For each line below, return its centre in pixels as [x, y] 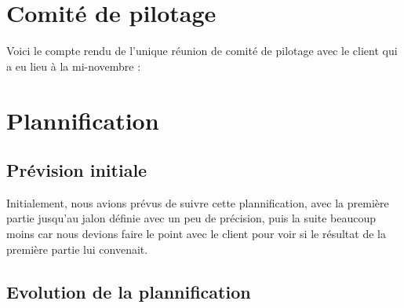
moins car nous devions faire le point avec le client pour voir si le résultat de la [196, 234]
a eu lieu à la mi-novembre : [74, 66]
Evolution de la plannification [129, 291]
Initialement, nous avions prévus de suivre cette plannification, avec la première [198, 202]
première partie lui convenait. [77, 249]
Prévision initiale [77, 170]
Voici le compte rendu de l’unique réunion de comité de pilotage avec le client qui [202, 51]
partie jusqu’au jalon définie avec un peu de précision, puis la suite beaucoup [191, 218]
